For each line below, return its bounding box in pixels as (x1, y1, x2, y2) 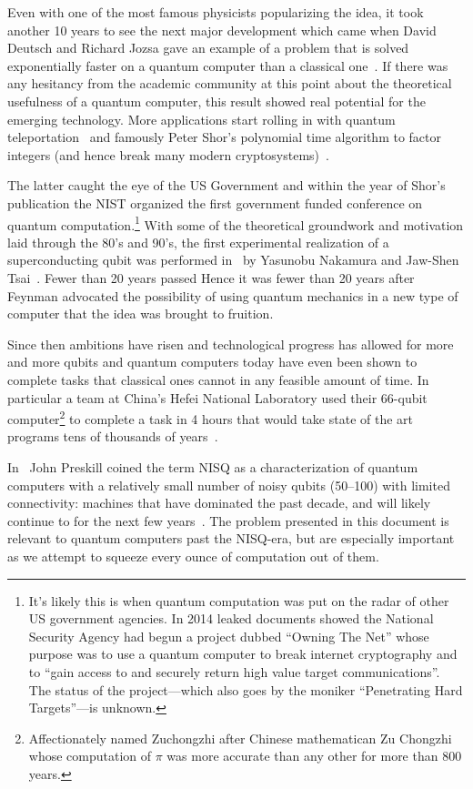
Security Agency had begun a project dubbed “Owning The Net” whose (28, 626, 429, 645)
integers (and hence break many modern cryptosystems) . (7, 145, 329, 164)
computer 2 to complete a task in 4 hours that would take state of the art (7, 407, 414, 428)
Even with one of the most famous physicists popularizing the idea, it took (7, 3, 424, 21)
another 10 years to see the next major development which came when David (7, 20, 437, 39)
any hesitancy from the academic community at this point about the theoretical (7, 74, 452, 93)
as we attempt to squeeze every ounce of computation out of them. (7, 546, 379, 565)
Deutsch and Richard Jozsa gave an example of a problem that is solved (7, 38, 409, 57)
